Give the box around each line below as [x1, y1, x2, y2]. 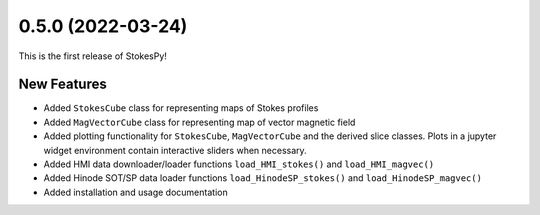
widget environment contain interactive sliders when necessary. [43, 144, 307, 156]
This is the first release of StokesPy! [18, 50, 167, 62]
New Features [18, 76, 107, 93]
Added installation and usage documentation [43, 186, 229, 198]
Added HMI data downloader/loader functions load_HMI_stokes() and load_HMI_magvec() [43, 158, 435, 170]
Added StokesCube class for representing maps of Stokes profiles [43, 102, 319, 114]
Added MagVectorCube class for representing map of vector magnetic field [43, 116, 356, 128]
